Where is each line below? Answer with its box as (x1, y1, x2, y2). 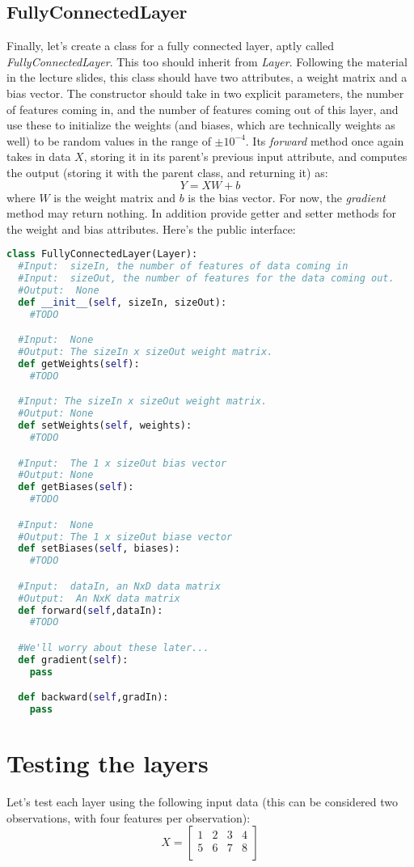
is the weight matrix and (53, 188, 175, 205)
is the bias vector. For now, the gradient (188, 188, 386, 205)
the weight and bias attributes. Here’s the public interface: (6, 220, 296, 237)
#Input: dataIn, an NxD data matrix (18, 580, 221, 592)
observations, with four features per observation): (6, 809, 251, 826)
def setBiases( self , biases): (18, 543, 180, 555)
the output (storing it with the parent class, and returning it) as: (6, 163, 328, 180)
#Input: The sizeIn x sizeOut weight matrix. (18, 395, 268, 408)
